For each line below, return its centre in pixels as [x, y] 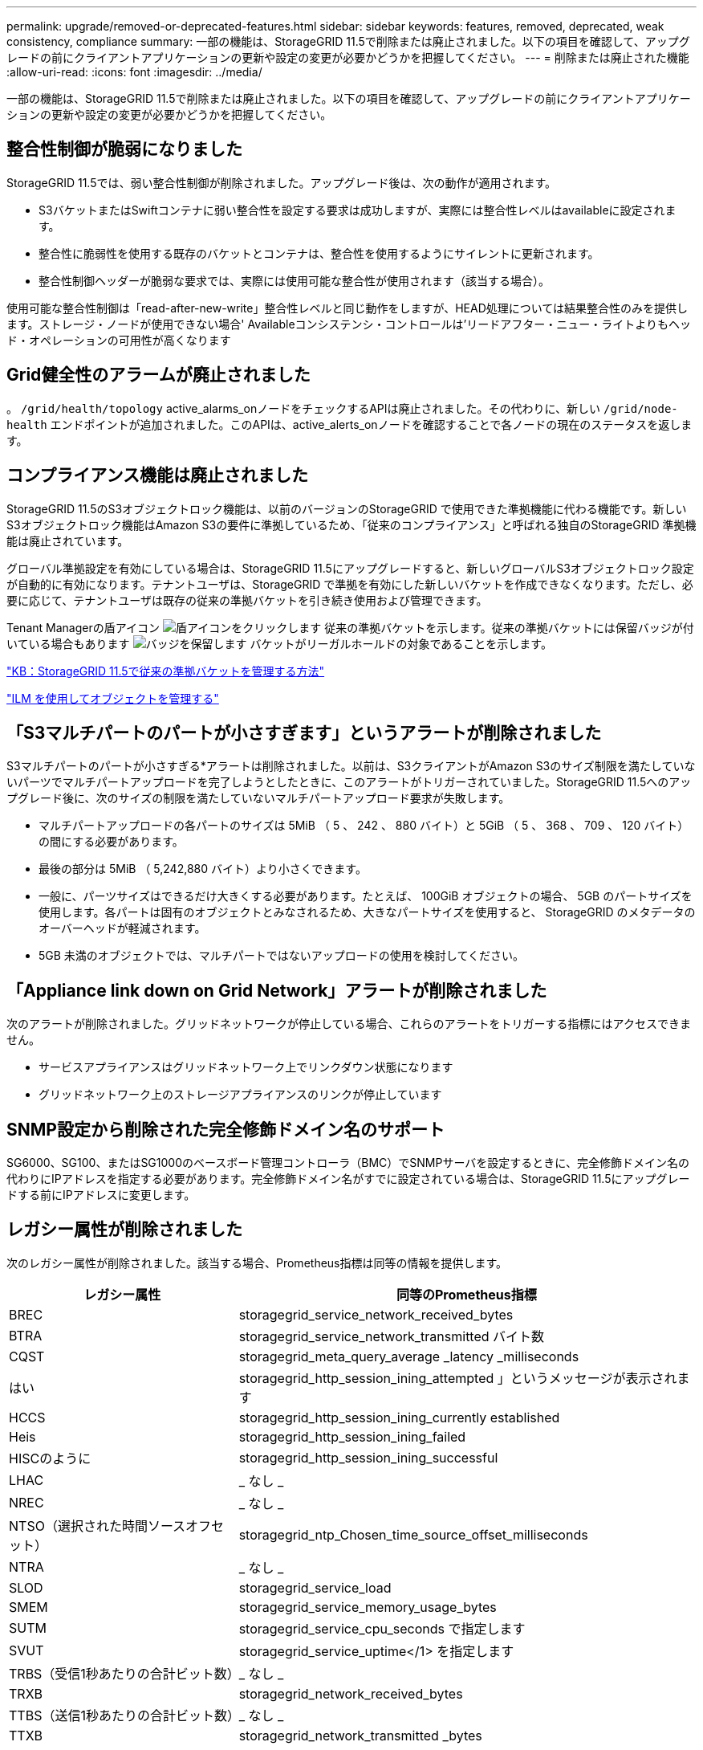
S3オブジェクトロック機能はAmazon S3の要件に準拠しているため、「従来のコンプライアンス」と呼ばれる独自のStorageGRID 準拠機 [351, 524]
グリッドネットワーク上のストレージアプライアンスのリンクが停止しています [240, 1095]
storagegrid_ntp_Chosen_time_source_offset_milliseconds [413, 1534]
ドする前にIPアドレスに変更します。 [101, 1195]
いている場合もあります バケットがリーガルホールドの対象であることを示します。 [279, 643]
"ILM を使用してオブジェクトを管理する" [113, 698]
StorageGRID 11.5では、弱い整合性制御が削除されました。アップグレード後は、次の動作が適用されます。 [282, 182]
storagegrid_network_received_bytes [351, 1693]
